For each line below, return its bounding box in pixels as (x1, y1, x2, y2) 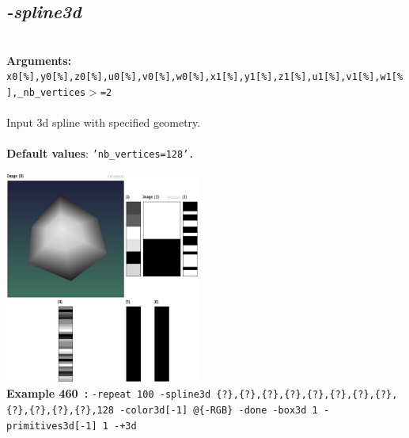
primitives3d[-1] (6, 420, 97, 432)
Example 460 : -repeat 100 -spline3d (6, 385, 211, 402)
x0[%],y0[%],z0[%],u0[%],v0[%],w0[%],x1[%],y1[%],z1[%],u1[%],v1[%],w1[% (6, 71, 403, 83)
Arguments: (6, 51, 72, 68)
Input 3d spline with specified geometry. (6, 114, 201, 131)
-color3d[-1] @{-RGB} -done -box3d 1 (119, 404, 318, 416)
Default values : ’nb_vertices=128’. (6, 145, 195, 162)
